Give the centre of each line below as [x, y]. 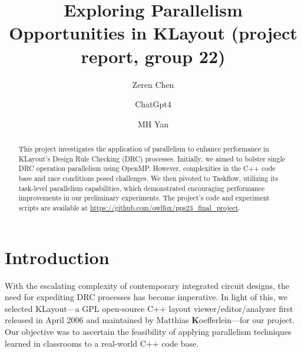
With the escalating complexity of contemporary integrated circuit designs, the [147, 285]
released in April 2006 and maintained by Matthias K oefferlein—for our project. [150, 320]
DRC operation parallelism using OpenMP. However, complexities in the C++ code [147, 168]
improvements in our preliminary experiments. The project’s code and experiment [144, 198]
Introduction [57, 257]
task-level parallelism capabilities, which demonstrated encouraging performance [142, 188]
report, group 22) [153, 56]
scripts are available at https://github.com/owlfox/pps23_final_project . [129, 208]
